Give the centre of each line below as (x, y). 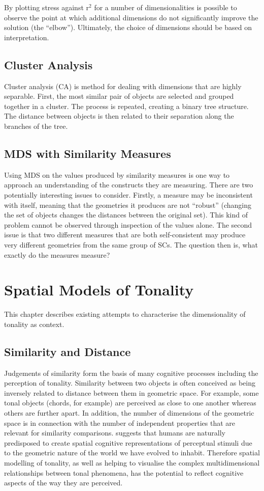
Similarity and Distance (68, 351)
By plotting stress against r (47, 7)
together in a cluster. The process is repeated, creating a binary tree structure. (126, 106)
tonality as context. (34, 324)
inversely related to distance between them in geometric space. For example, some (131, 392)
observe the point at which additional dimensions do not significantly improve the (131, 17)
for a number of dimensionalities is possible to (166, 7)
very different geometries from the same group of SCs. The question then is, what (131, 244)
